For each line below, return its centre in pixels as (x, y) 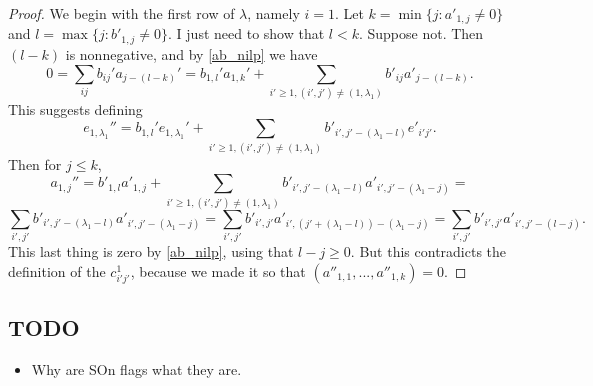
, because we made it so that (218, 270)
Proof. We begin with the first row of (121, 13)
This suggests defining (75, 108)
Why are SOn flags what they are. (136, 368)
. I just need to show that (246, 33)
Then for (35, 163)
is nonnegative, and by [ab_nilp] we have (191, 53)
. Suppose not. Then (421, 33)
